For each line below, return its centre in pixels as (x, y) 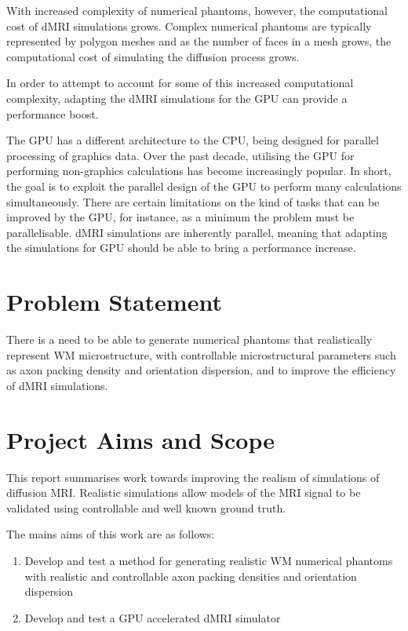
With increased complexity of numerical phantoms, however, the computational (197, 10)
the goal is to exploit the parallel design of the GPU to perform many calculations (204, 186)
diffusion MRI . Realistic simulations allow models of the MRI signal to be (184, 492)
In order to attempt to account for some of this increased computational (180, 83)
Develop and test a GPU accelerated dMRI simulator (153, 617)
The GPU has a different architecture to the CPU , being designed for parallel (193, 140)
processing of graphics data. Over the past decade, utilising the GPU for (180, 155)
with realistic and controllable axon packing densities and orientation (191, 576)
